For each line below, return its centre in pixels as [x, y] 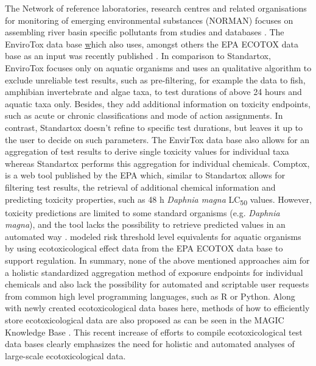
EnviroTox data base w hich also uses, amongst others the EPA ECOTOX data [152, 44]
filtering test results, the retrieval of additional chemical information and [140, 187]
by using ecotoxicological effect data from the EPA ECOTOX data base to [144, 248]
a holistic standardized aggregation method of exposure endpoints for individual [154, 272]
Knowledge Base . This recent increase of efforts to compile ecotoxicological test [154, 332]
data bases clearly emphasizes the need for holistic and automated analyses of [150, 344]
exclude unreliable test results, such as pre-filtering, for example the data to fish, [155, 79]
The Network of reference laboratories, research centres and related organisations [156, 8]
